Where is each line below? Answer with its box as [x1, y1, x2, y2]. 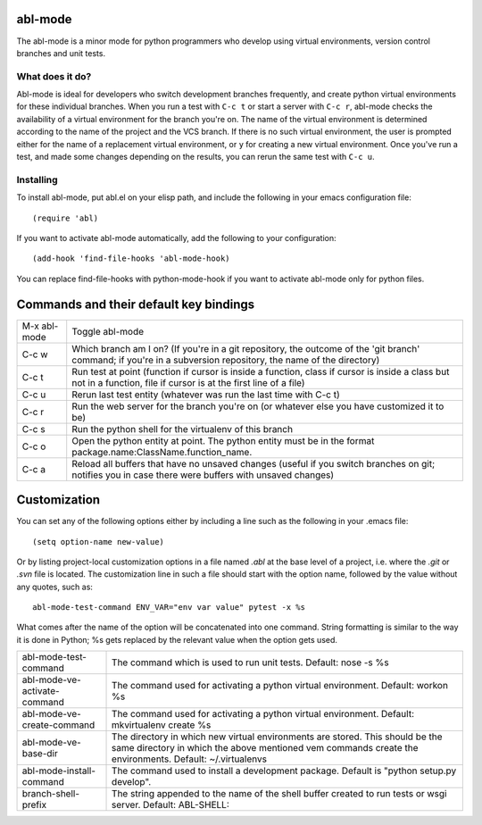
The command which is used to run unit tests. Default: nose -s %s [112, 656, 389, 669]
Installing [16, 173, 58, 186]
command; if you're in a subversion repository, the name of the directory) [71, 354, 380, 366]
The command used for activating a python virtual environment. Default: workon [112, 679, 448, 692]
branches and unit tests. [16, 47, 106, 58]
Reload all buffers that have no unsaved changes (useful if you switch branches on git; [71, 457, 436, 470]
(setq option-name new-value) [32, 537, 165, 546]
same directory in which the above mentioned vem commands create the [112, 742, 419, 754]
